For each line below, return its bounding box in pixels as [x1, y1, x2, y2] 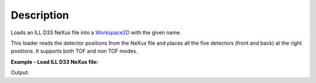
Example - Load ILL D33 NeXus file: [11, 58, 99, 65]
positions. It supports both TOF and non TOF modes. [11, 48, 138, 55]
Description [11, 9, 70, 21]
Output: [11, 69, 29, 76]
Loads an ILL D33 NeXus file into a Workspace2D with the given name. [11, 29, 181, 36]
